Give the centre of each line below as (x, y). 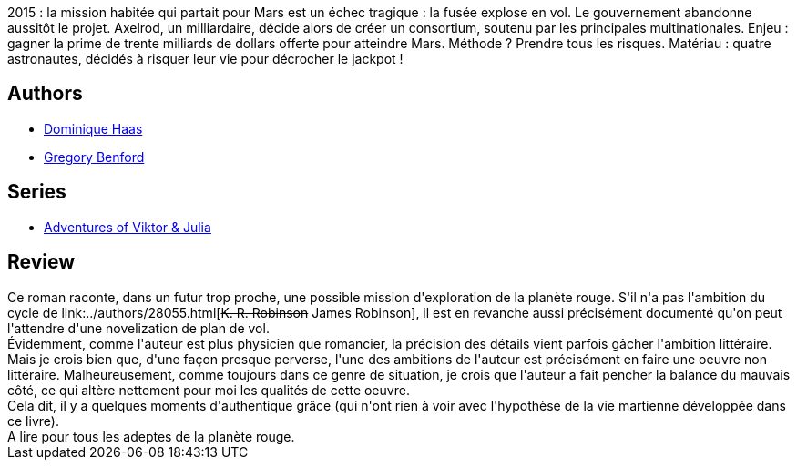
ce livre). (33, 421)
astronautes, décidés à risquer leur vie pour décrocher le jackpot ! (205, 59)
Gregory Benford (94, 157)
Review (41, 262)
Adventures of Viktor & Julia (128, 227)
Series (37, 192)
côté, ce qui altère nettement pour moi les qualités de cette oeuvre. (209, 390)
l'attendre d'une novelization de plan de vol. (138, 328)
